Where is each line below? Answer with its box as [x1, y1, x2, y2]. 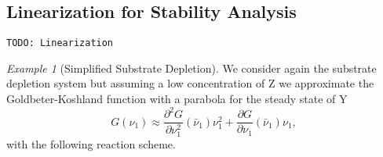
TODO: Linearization [6, 37, 114, 49]
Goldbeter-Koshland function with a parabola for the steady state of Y [6, 91, 348, 107]
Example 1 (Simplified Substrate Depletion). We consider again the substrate [6, 59, 377, 76]
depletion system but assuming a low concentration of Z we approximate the [6, 75, 374, 91]
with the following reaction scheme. [6, 136, 176, 152]
